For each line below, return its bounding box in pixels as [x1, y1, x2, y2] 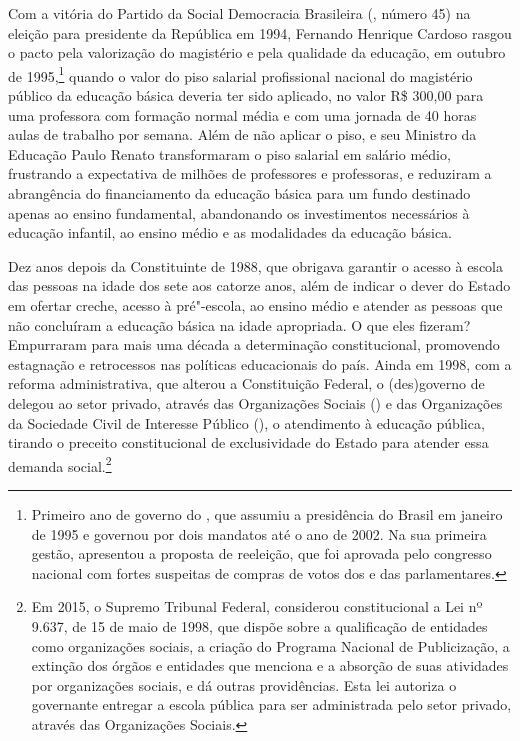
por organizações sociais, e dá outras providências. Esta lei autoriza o [31, 674, 457, 695]
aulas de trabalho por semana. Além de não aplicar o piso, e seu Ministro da [8, 124, 477, 145]
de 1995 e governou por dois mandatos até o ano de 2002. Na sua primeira [31, 523, 487, 544]
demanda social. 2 [8, 452, 112, 476]
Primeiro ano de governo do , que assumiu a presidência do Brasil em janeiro [31, 503, 503, 524]
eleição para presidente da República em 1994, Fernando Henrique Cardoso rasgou [8, 22, 512, 43]
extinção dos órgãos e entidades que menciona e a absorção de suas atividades [31, 655, 509, 676]
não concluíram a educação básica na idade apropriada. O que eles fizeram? [8, 314, 471, 335]
